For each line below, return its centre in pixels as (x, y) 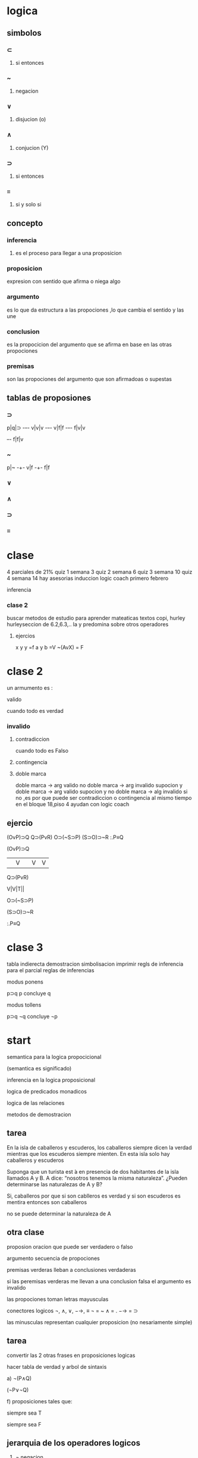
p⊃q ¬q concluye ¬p (32, 1016)
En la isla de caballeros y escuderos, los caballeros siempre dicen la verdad (99, 1147)
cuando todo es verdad (35, 711)
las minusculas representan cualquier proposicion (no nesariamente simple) (100, 1322)
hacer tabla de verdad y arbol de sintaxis (57, 1366)
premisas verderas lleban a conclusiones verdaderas (71, 1270)
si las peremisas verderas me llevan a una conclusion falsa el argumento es (99, 1281)
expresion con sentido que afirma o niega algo (64, 281)
